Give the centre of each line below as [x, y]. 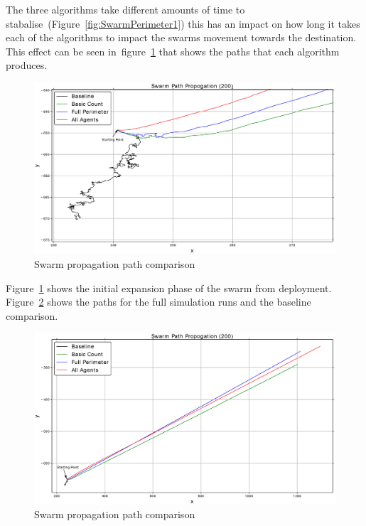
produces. [27, 65]
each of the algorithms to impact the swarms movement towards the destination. [181, 37]
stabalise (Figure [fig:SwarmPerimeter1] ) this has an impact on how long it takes [183, 23]
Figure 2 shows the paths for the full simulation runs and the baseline [158, 302]
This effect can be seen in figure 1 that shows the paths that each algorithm [173, 51]
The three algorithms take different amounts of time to [125, 9]
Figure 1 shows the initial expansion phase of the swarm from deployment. [169, 288]
